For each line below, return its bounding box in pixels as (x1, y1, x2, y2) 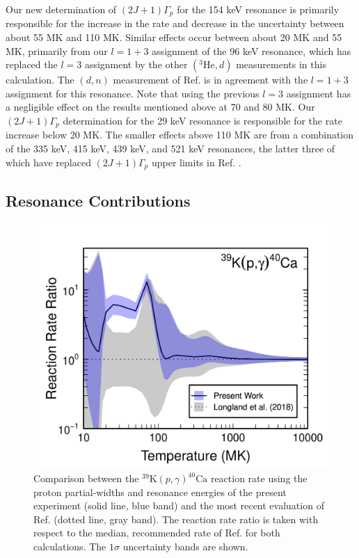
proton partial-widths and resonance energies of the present (33, 484, 287, 499)
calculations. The (33, 539, 106, 554)
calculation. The (6, 72, 74, 87)
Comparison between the (33, 471, 139, 486)
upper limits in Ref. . (151, 154, 241, 169)
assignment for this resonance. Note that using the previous (6, 86, 260, 100)
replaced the (6, 57, 58, 72)
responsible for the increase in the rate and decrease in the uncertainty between (6, 16, 344, 31)
